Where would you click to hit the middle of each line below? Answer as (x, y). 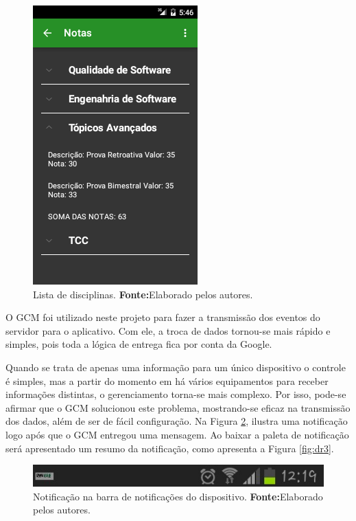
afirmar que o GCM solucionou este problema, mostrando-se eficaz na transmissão (178, 407)
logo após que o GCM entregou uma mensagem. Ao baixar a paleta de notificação (177, 434)
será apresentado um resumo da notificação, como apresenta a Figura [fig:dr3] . (170, 448)
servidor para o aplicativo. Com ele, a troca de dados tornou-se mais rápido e (168, 330)
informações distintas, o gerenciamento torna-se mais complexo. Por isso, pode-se (176, 394)
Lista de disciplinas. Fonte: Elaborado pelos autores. (143, 294)
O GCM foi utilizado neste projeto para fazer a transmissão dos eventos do (163, 317)
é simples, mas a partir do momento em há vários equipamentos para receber (167, 380)
